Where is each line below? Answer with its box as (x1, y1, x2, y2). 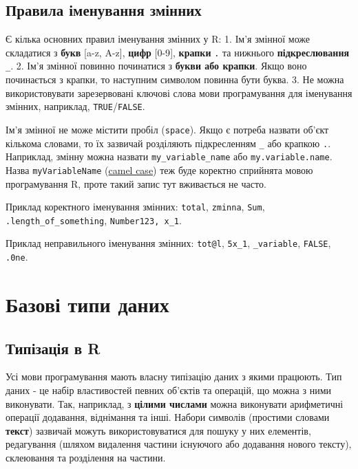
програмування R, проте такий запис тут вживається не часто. (6, 176, 266, 190)
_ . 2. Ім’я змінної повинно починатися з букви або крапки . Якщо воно (6, 58, 307, 73)
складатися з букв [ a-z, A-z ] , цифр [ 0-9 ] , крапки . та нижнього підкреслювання (6, 45, 350, 59)
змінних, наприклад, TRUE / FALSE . (6, 99, 145, 113)
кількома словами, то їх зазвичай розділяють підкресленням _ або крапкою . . (6, 135, 331, 150)
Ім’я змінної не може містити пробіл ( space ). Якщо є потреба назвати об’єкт (6, 122, 329, 136)
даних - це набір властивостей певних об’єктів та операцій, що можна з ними (6, 382, 331, 397)
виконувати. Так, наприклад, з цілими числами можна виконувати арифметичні (6, 396, 344, 411)
